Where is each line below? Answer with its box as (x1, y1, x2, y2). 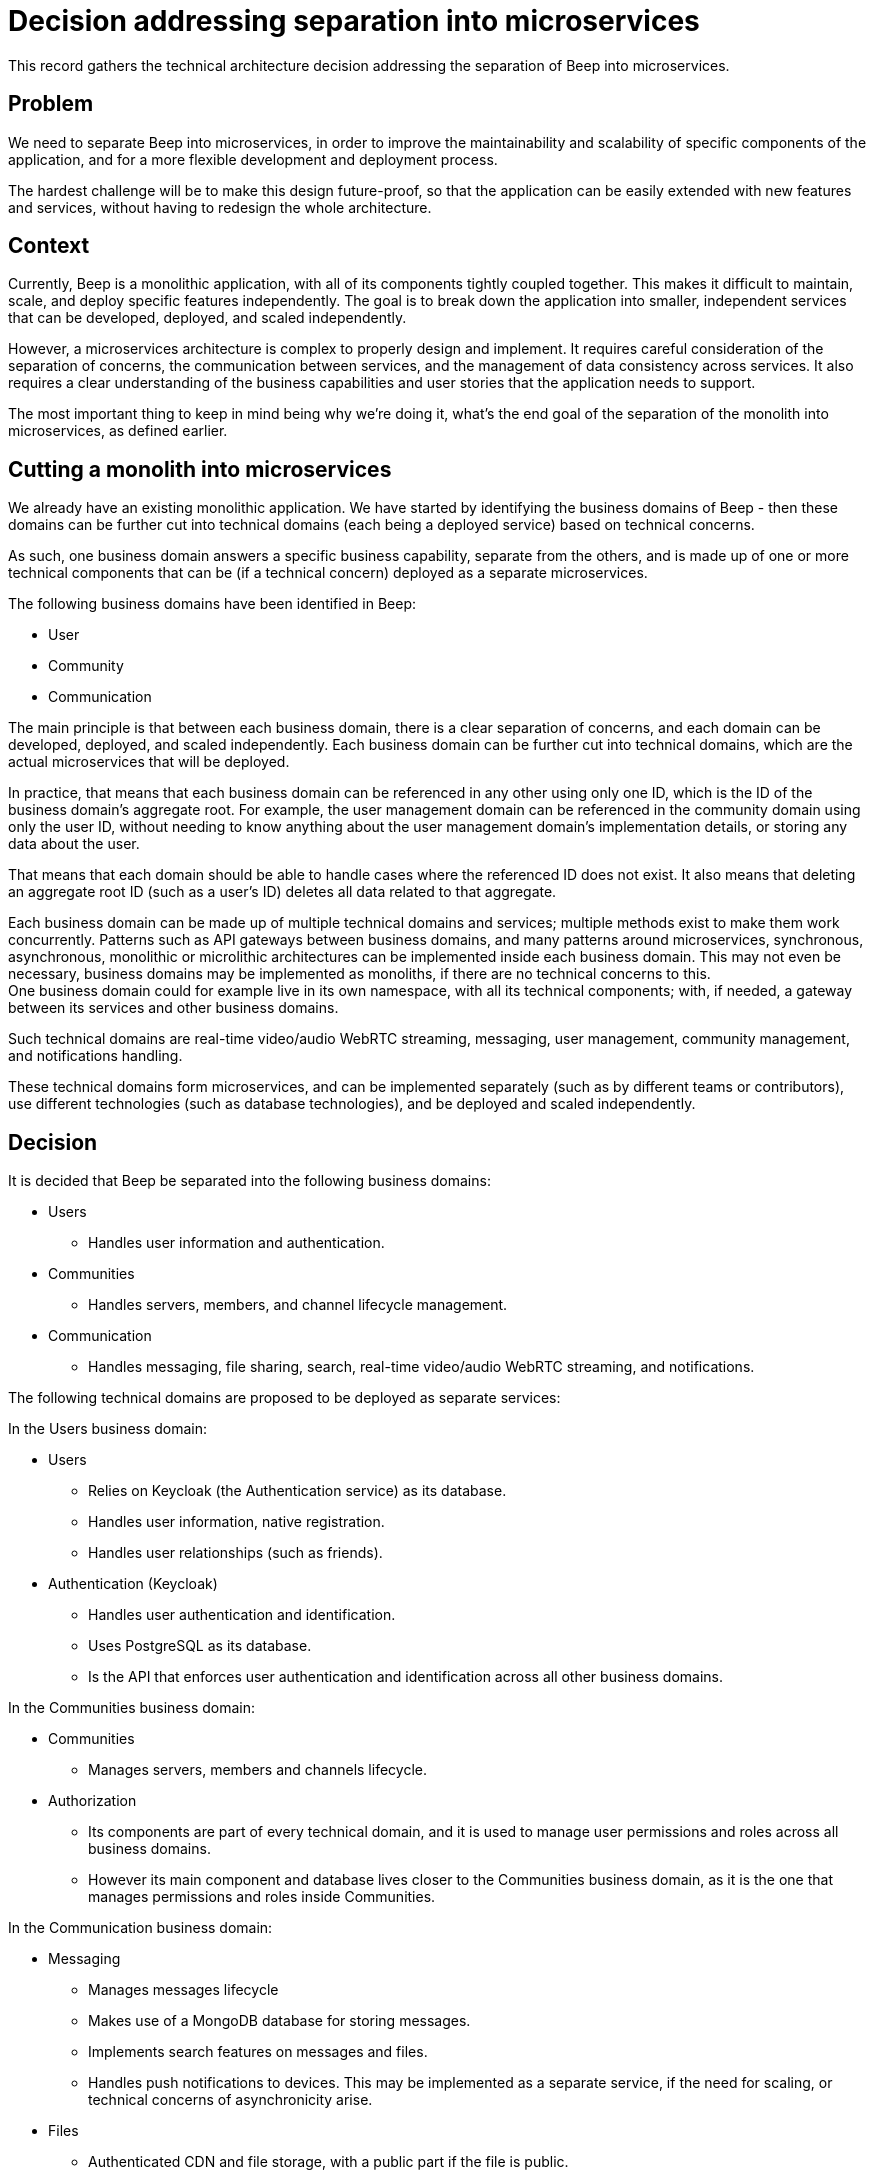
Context (8, 233, 90, 259)
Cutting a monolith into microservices (8, 456, 392, 482)
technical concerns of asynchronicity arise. (88, 2091, 373, 2109)
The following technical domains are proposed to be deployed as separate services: (8, 1389, 561, 1407)
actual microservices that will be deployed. (8, 753, 290, 771)
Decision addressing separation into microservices (8, 4, 700, 38)
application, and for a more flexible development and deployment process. (8, 150, 498, 168)
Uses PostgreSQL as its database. (88, 1637, 312, 1655)
